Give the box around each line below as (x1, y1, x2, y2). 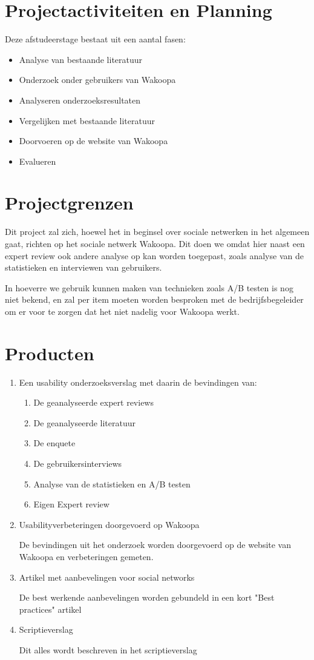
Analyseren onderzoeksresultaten (19, 93, 141, 106)
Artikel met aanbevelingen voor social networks (19, 570, 195, 583)
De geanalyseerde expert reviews (33, 396, 154, 409)
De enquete (33, 437, 76, 449)
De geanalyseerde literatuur (33, 416, 136, 429)
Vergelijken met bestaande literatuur (19, 114, 155, 127)
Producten (5, 340, 94, 365)
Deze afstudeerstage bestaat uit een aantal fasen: (5, 33, 186, 45)
